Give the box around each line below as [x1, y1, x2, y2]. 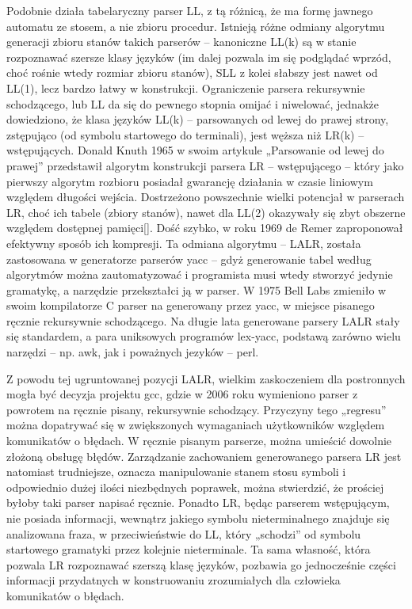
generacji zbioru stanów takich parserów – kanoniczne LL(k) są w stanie [6, 33, 357, 50]
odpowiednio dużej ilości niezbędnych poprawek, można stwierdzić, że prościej [6, 478, 384, 495]
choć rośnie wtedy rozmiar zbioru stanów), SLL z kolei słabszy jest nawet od [6, 64, 378, 81]
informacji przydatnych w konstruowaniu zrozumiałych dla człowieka [6, 572, 341, 588]
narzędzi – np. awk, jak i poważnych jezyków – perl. [6, 344, 259, 360]
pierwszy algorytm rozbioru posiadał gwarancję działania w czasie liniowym [6, 173, 373, 189]
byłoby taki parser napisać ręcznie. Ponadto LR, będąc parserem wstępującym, [6, 494, 390, 511]
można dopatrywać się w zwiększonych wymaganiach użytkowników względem [6, 417, 385, 433]
